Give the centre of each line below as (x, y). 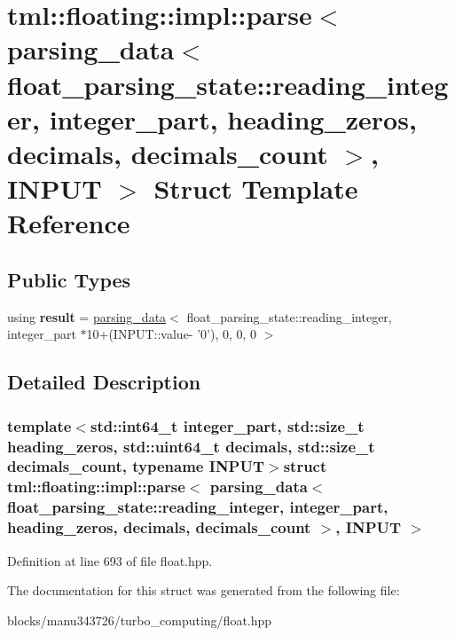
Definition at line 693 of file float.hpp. (110, 560)
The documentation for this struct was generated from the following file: (204, 590)
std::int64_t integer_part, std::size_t (227, 425)
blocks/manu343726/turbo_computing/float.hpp (140, 620)
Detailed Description (104, 382)
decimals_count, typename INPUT (136, 466)
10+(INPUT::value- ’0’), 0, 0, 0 (172, 334)
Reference (69, 223)
